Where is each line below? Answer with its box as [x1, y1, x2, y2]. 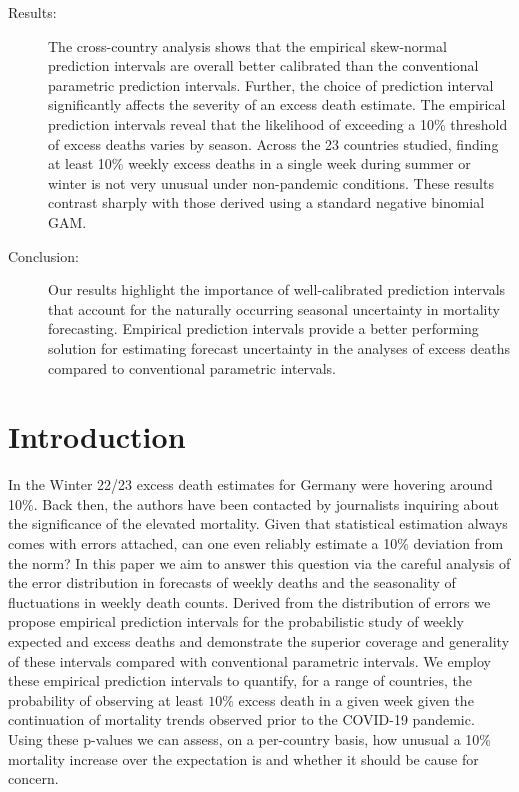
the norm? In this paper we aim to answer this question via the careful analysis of [8, 552, 511, 573]
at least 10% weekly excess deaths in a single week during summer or [48, 153, 471, 174]
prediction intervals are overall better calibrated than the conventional [48, 55, 479, 76]
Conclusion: [8, 245, 79, 266]
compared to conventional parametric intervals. [48, 357, 337, 378]
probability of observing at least [8, 689, 204, 710]
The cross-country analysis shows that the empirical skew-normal [48, 35, 447, 56]
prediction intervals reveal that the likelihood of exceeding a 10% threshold [48, 113, 508, 134]
